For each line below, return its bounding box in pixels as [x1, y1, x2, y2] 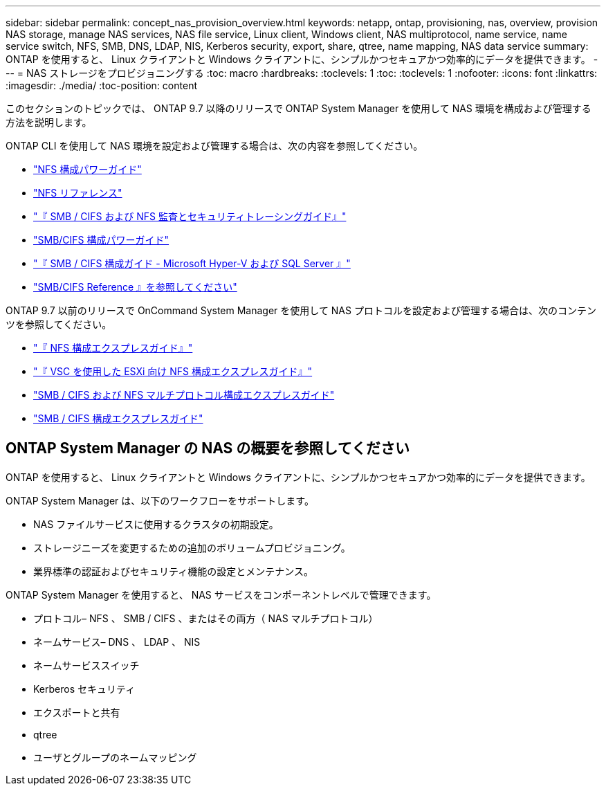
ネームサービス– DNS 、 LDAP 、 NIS [33, 635, 201, 648]
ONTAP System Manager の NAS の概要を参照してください [6, 439, 410, 457]
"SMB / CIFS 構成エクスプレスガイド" [33, 412, 203, 424]
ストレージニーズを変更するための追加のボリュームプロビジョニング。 [33, 541, 351, 554]
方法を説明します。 [6, 116, 92, 128]
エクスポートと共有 [33, 706, 120, 718]
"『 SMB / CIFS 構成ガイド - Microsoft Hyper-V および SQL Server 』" [33, 257, 351, 269]
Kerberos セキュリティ [33, 682, 136, 695]
